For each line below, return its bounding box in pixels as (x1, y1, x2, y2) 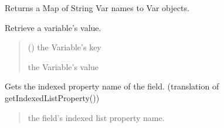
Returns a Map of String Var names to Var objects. (5, 2, 189, 13)
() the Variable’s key (28, 41, 101, 53)
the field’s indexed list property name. (28, 111, 165, 123)
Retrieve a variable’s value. (5, 21, 101, 33)
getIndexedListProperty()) (5, 91, 100, 103)
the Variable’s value (28, 60, 99, 72)
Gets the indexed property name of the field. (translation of (5, 80, 219, 92)
